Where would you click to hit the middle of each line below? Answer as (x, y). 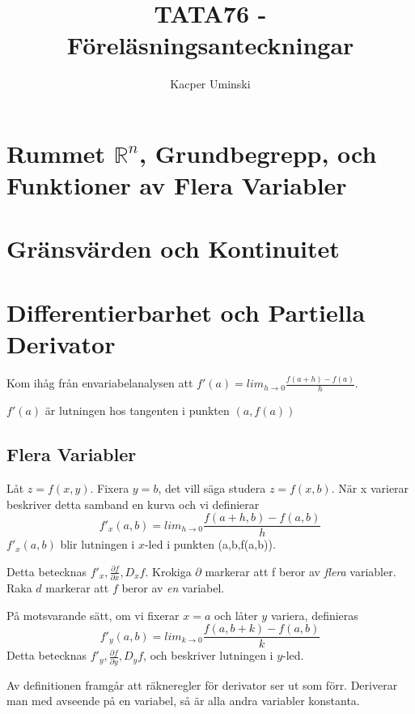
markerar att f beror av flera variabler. (301, 571)
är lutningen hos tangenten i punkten (137, 410)
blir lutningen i (97, 544)
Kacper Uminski (210, 84)
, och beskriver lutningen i (208, 655)
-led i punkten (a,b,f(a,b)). (210, 544)
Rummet (56, 153)
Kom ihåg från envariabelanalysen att (100, 383)
